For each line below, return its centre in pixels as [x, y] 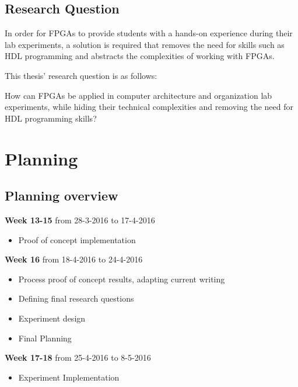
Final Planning [45, 338]
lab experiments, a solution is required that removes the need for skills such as [145, 44]
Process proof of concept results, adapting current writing [122, 279]
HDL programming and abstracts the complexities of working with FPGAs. [140, 56]
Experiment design [52, 318]
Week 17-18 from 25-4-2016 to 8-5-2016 [78, 357]
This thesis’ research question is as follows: [81, 75]
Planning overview [62, 196]
